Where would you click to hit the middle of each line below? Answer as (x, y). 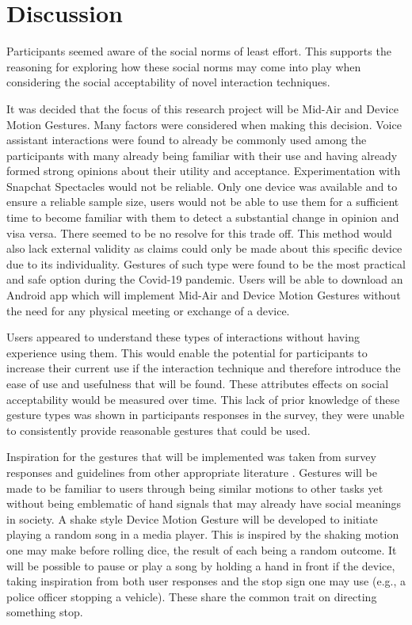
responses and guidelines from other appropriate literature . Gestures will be (192, 472)
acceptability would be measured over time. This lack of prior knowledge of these (203, 399)
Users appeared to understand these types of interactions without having (183, 337)
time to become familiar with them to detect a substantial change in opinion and (203, 217)
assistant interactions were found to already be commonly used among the (187, 140)
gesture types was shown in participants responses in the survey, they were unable (206, 415)
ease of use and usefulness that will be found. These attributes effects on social (198, 383)
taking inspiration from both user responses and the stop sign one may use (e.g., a (206, 581)
